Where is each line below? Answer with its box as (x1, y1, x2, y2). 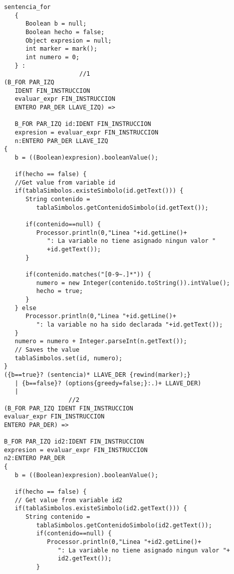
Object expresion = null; (25, 37, 112, 44)
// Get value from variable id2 (15, 496, 123, 504)
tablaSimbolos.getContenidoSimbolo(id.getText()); (36, 204, 209, 211)
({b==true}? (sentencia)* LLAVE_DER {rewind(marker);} (4, 371, 191, 378)
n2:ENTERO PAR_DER (4, 455, 65, 462)
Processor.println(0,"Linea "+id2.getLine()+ (47, 538, 201, 545)
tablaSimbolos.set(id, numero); (15, 354, 123, 362)
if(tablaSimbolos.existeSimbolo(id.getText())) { (15, 187, 183, 195)
